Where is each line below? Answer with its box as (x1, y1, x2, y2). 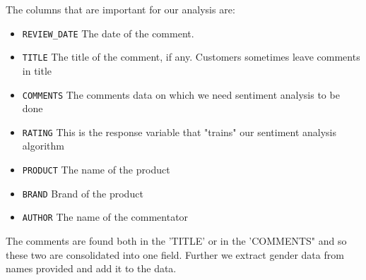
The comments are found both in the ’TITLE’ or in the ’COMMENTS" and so (6, 233, 347, 248)
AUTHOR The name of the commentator (22, 209, 189, 224)
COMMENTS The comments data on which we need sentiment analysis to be (22, 87, 340, 102)
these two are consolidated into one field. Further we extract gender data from (6, 247, 344, 262)
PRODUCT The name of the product (22, 162, 170, 176)
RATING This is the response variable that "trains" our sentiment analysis (22, 124, 337, 139)
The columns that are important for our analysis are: (6, 2, 235, 16)
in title (22, 63, 52, 78)
